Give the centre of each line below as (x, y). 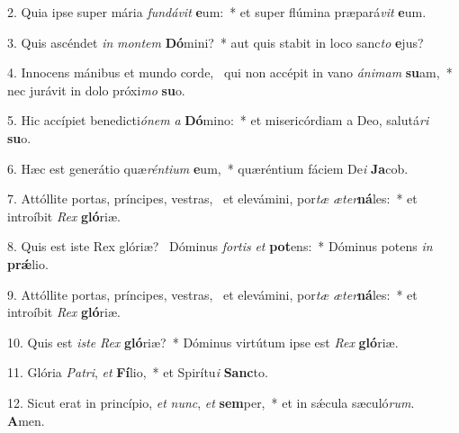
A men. (26, 420)
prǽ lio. (28, 263)
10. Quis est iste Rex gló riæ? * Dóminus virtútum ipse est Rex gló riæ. (203, 342)
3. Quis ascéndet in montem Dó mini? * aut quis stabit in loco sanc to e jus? (216, 42)
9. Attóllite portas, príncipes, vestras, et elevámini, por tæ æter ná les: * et (212, 294)
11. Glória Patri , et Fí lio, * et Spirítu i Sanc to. (138, 372)
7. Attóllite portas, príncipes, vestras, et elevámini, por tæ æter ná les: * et (212, 198)
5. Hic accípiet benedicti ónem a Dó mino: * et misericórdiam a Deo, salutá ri (218, 120)
